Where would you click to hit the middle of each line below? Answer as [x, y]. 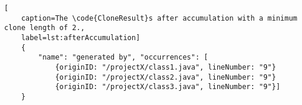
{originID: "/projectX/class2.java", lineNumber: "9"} [166, 77]
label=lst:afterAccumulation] [81, 37]
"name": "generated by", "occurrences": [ [123, 58]
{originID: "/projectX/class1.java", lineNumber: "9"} [166, 67]
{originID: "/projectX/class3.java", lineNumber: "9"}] [168, 87]
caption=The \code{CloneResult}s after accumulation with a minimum [159, 18]
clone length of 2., [45, 28]
